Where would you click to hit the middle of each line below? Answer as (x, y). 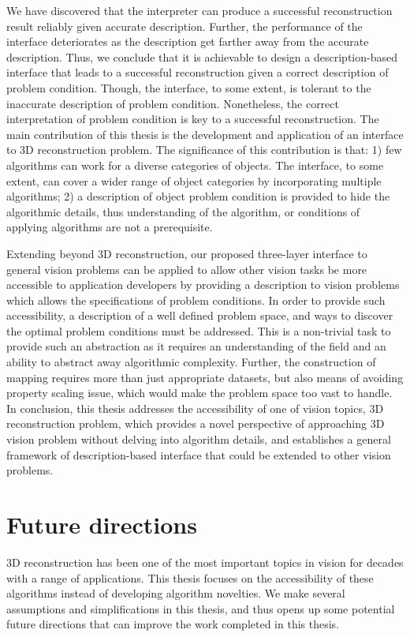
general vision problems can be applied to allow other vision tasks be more (187, 269)
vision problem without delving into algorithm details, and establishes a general (199, 439)
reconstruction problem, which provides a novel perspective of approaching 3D (196, 423)
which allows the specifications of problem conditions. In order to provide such (196, 300)
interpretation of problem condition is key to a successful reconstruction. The (193, 119)
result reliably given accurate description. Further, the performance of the (184, 26)
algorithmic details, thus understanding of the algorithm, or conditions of (183, 211)
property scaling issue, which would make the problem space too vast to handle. (199, 393)
